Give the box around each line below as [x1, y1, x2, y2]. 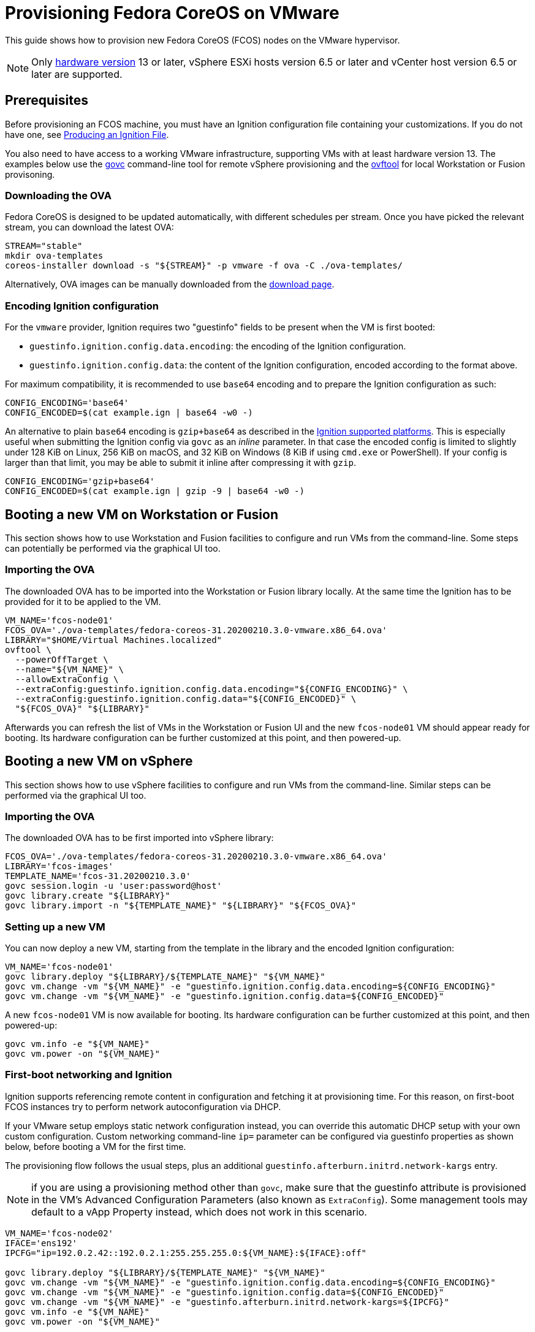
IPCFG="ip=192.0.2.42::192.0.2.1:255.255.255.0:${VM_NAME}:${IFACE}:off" [5, 1247, 367, 1258]
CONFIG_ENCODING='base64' [5, 398, 129, 408]
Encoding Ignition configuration [5, 299, 159, 312]
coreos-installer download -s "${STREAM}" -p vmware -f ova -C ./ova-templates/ [5, 261, 403, 271]
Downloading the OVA [5, 189, 112, 202]
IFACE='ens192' [5, 1238, 78, 1248]
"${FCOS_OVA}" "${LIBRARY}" [15, 703, 150, 714]
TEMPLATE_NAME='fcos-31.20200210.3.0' [5, 871, 191, 881]
